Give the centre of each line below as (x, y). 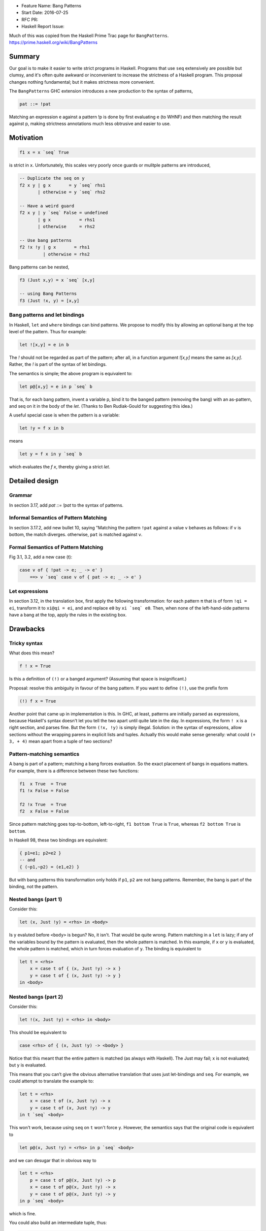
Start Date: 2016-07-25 (45, 13)
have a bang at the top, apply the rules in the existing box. (68, 615)
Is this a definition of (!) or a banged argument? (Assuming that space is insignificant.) (98, 679)
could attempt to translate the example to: (51, 1081)
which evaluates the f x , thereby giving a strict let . (60, 467)
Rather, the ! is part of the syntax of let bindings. (58, 364)
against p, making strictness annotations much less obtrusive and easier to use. (90, 124)
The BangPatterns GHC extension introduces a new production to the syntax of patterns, (101, 91)
